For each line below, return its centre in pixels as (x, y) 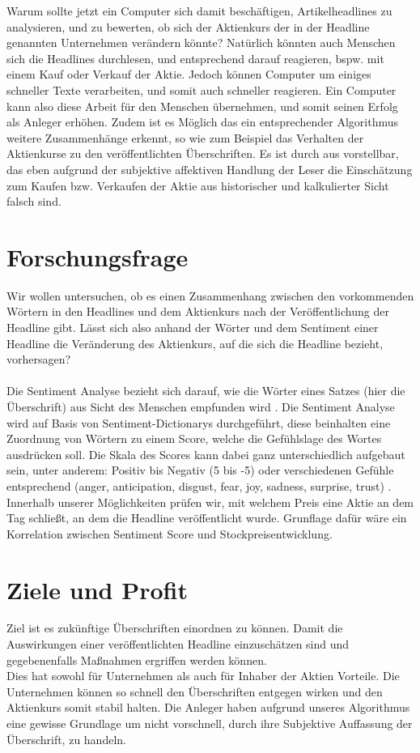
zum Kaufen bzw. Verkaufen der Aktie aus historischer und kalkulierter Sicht (198, 185)
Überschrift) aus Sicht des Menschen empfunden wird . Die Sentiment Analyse (201, 406)
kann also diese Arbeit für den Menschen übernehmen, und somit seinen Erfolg (202, 106)
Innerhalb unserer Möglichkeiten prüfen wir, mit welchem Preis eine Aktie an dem (210, 502)
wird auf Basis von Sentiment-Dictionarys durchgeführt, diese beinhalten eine (199, 422)
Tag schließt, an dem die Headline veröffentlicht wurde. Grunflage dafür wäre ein (207, 518)
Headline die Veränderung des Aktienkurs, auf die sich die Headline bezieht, (195, 343)
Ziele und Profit (97, 589)
